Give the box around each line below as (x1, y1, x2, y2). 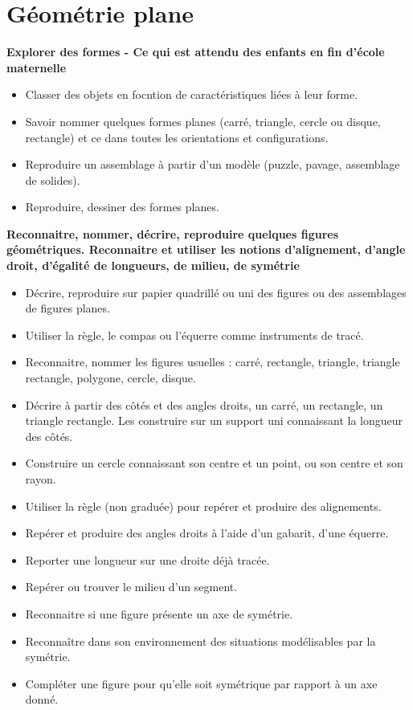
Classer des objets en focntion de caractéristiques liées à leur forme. (25, 86, 358, 103)
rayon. (25, 471, 56, 487)
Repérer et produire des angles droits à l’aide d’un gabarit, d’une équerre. (25, 524, 389, 541)
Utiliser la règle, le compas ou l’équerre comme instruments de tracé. (25, 326, 364, 343)
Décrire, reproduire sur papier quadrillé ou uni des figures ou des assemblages (25, 284, 407, 300)
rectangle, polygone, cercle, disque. (25, 369, 196, 386)
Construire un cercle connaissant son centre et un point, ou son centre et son (25, 455, 403, 471)
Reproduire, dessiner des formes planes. (25, 198, 219, 215)
